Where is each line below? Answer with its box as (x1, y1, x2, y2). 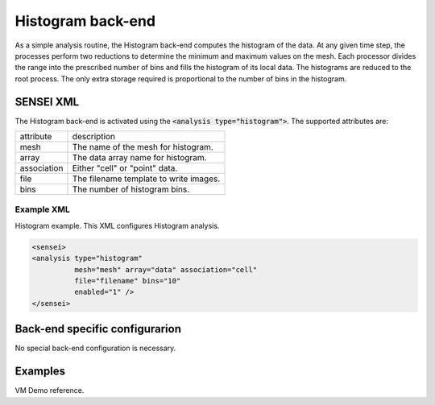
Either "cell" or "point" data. (72, 163, 178, 174)
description (72, 131, 116, 143)
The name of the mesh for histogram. (72, 142, 213, 153)
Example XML (14, 204, 70, 215)
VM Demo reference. (14, 386, 85, 395)
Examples (14, 365, 66, 378)
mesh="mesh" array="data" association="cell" (73, 265, 258, 274)
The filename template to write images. (72, 173, 221, 184)
